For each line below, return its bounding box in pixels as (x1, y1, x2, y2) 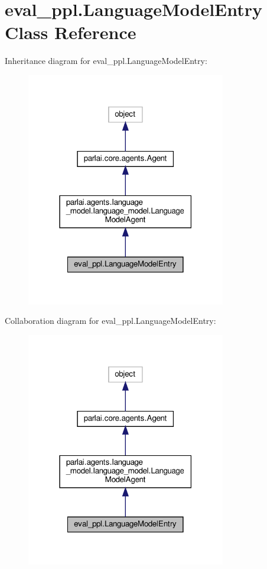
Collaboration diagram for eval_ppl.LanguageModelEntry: (5, 314, 216, 327)
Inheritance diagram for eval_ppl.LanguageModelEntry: (5, 54, 207, 67)
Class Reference (5, 20, 136, 44)
